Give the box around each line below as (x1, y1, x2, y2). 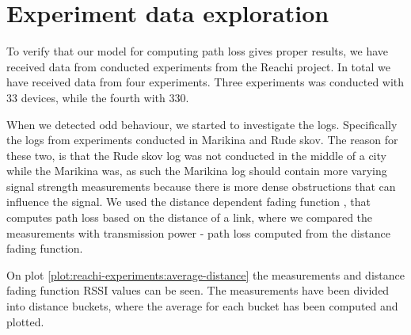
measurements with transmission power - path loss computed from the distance (6, 224, 390, 241)
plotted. (6, 313, 44, 329)
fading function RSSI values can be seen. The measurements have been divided (6, 282, 390, 299)
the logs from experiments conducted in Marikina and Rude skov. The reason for (6, 131, 398, 148)
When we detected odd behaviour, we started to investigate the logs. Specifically (6, 116, 398, 132)
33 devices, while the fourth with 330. (6, 89, 189, 105)
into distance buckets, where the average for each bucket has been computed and (6, 298, 398, 314)
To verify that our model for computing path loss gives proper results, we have (6, 43, 389, 59)
